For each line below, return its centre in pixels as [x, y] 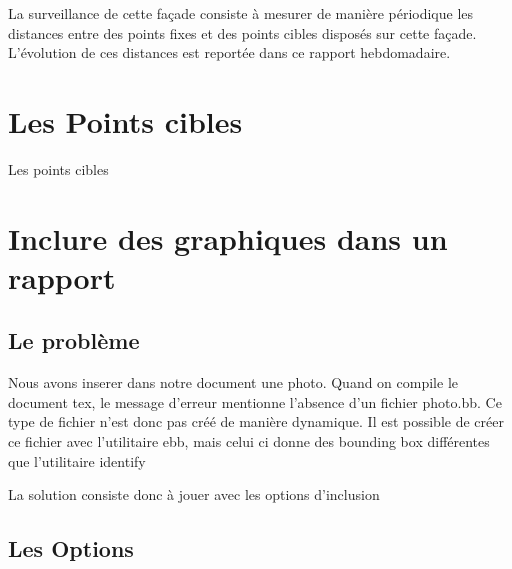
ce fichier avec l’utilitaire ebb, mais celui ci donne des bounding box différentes [249, 441]
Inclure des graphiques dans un [228, 237]
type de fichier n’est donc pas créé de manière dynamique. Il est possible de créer [256, 421]
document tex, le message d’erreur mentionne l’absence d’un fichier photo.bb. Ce [255, 401]
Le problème [74, 340]
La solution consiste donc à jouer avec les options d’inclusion [194, 494]
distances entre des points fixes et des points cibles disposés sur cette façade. [242, 32]
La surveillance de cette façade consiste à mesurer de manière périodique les [241, 13]
